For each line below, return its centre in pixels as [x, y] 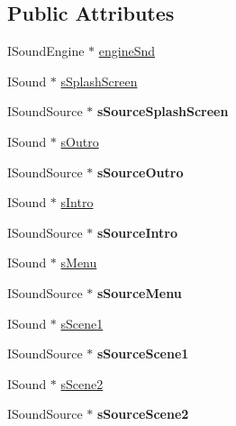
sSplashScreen [99, 81]
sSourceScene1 [143, 353]
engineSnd [127, 51]
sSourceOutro [141, 172]
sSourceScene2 [143, 414]
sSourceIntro [138, 232]
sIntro [77, 202]
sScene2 [82, 383]
